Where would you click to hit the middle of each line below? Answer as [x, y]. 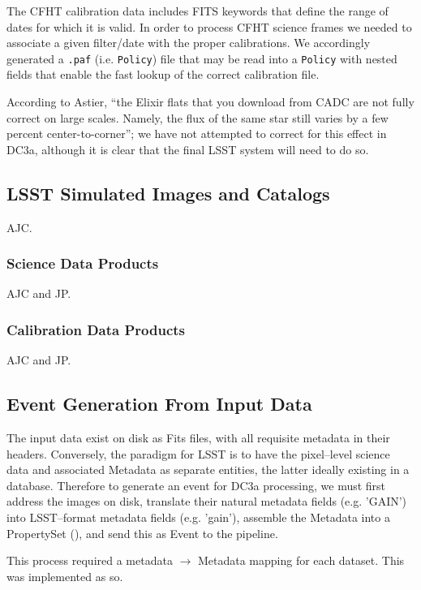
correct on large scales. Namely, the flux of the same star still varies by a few [198, 117]
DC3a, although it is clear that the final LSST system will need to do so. [188, 149]
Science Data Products [83, 263]
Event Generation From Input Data [159, 404]
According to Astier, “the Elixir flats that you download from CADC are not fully [210, 102]
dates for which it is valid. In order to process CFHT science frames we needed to [209, 26]
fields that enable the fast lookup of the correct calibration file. [163, 74]
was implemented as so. [65, 576]
